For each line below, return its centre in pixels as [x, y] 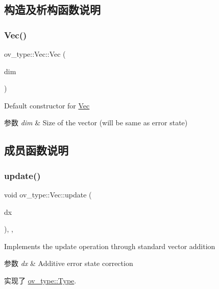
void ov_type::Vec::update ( [48, 194]
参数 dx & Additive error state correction [69, 263]
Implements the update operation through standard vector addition [110, 246]
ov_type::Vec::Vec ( [35, 54]
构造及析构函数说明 [52, 9]
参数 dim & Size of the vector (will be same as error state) [96, 123]
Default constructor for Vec [47, 105]
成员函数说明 [36, 150]
